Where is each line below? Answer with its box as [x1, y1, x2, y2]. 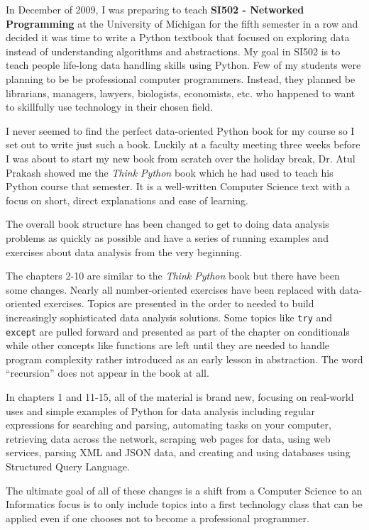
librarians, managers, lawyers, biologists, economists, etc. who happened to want [6, 85, 356, 100]
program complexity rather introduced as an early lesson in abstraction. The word [6, 351, 363, 366]
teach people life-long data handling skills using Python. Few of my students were [6, 57, 361, 72]
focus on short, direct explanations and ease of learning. [6, 192, 248, 207]
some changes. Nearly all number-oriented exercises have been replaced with [6, 282, 336, 297]
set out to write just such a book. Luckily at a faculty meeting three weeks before [6, 137, 360, 152]
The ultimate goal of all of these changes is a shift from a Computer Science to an [6, 482, 363, 497]
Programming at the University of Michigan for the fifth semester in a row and [6, 16, 358, 31]
